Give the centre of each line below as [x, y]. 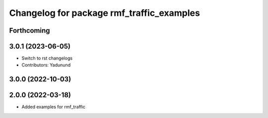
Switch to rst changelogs [47, 58]
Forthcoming [30, 30]
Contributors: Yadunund [46, 65]
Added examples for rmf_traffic [53, 107]
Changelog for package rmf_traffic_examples [105, 13]
